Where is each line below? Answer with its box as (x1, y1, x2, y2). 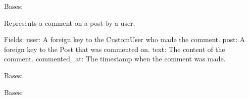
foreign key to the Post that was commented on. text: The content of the (4, 44, 225, 54)
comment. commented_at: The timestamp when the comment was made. (4, 53, 226, 64)
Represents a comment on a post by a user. (4, 17, 135, 28)
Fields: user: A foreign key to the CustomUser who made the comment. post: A (4, 34, 245, 45)
